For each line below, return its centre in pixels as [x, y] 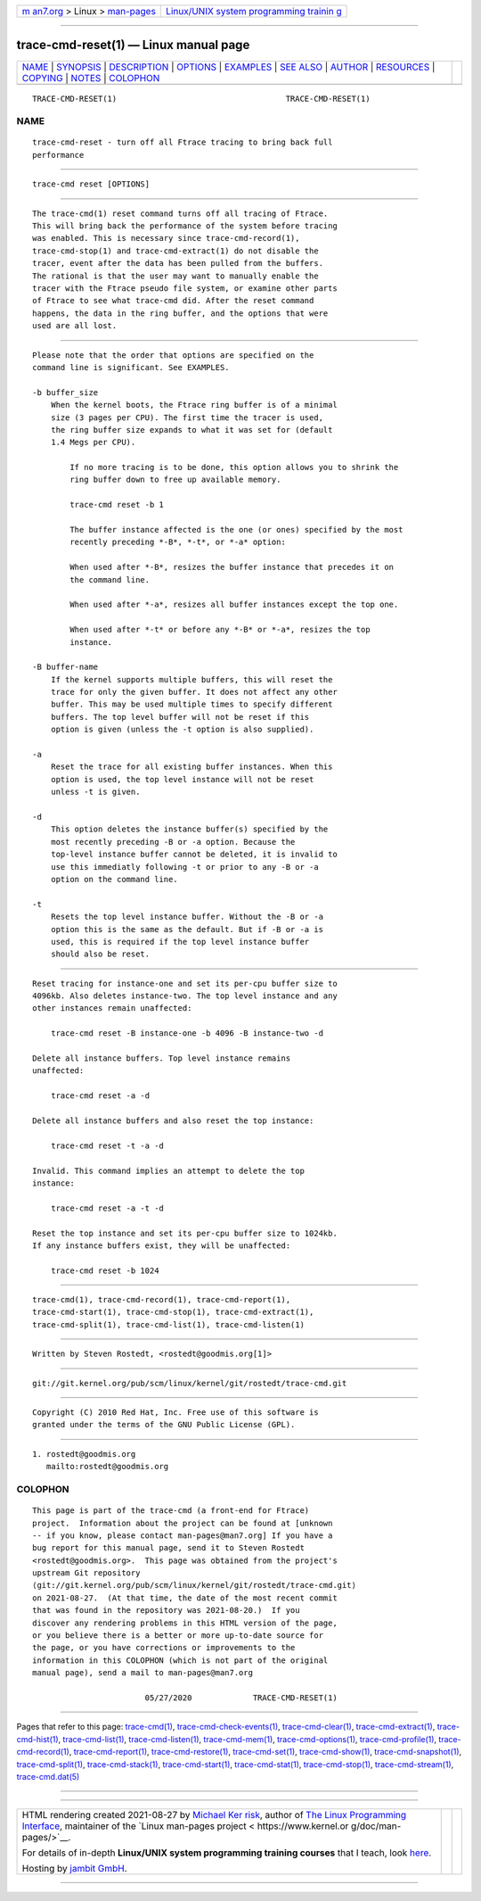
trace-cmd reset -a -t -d [107, 1208]
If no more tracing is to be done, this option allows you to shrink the [234, 467]
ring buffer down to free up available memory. [175, 480]
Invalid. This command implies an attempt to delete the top [168, 1170]
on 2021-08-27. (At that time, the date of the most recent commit [185, 1598]
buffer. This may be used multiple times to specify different [192, 704]
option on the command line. [114, 879]
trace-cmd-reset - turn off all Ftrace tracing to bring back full [183, 142]
